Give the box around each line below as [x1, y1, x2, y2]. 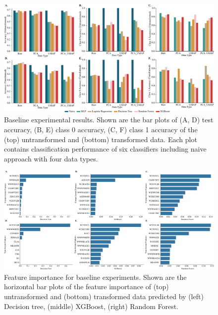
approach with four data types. [4, 153, 98, 163]
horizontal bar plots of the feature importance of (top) [4, 281, 169, 292]
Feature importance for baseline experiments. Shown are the [4, 271, 187, 282]
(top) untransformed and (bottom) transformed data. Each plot [4, 134, 197, 144]
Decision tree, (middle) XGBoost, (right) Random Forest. [4, 301, 179, 311]
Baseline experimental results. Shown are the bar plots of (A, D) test [4, 114, 214, 125]
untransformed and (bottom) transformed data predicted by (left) [4, 291, 204, 302]
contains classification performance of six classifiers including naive [4, 144, 207, 154]
